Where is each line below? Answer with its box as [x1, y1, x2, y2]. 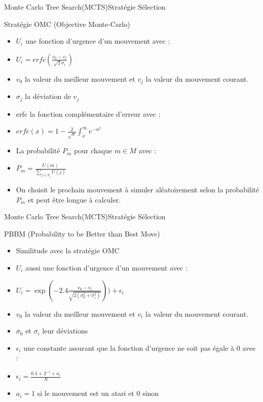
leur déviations [42, 325, 88, 336]
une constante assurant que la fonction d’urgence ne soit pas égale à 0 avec [23, 342, 256, 353]
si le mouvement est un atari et [37, 388, 134, 398]
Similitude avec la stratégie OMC [16, 245, 120, 256]
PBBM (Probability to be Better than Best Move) [4, 228, 160, 239]
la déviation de [25, 91, 71, 102]
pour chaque [74, 145, 112, 156]
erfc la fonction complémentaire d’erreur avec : [16, 108, 161, 119]
